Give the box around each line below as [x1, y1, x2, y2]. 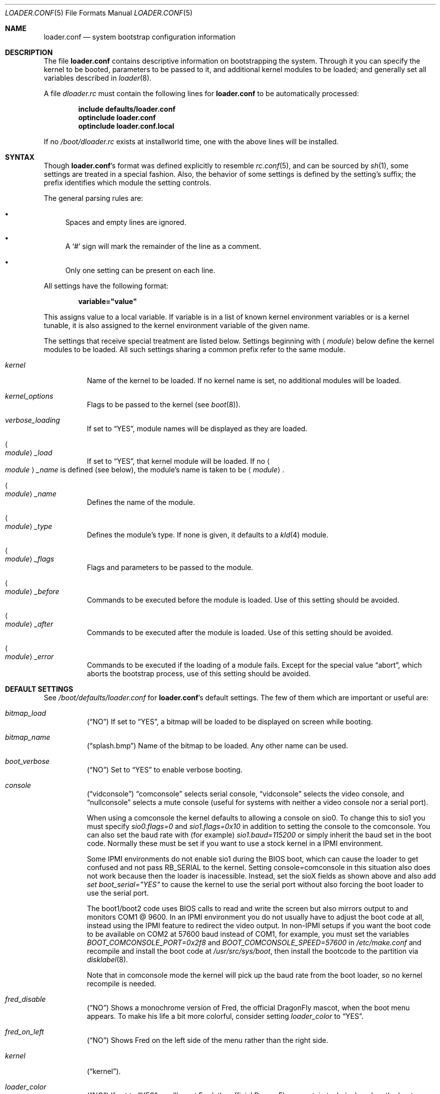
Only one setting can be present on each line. [65, 266, 215, 275]
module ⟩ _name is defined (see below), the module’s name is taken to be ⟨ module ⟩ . [5, 465, 285, 474]
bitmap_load [5, 709, 46, 717]
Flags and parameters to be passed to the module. [87, 563, 254, 572]
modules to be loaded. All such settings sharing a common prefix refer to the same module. [44, 345, 345, 354]
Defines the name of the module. [87, 498, 195, 506]
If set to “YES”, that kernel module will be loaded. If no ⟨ [87, 457, 270, 465]
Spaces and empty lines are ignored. [65, 218, 186, 226]
